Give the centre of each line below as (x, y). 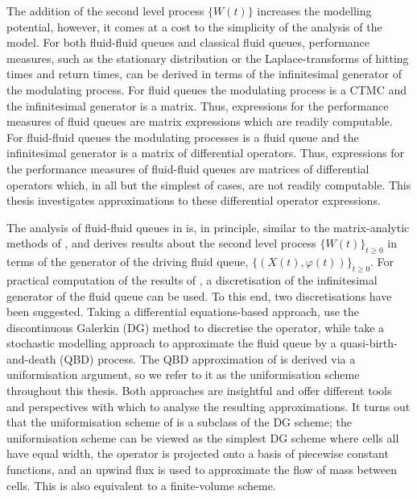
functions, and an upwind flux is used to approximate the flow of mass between (202, 470)
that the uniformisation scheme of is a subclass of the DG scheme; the (179, 422)
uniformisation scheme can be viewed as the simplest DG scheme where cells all (203, 437)
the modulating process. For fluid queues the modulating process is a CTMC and (207, 89)
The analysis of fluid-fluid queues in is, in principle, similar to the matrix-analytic (208, 227)
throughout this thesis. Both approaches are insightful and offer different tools (199, 391)
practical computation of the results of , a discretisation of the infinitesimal (192, 279)
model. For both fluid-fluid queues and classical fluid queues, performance (188, 42)
